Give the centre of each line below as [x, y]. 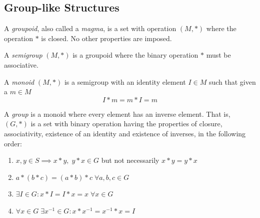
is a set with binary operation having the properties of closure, [126, 124]
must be [218, 55]
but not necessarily [130, 160]
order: [13, 143]
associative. [21, 64]
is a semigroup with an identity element [125, 81]
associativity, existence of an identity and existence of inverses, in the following [125, 133]
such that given [232, 81]
